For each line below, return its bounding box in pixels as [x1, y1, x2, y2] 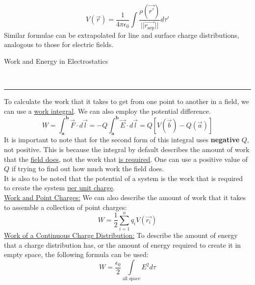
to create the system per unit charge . [4, 182, 115, 193]
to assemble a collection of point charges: [4, 202, 127, 212]
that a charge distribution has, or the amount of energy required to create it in [4, 239, 241, 250]
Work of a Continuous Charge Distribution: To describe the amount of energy [4, 230, 238, 240]
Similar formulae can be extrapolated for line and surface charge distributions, [4, 29, 239, 40]
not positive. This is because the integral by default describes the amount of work [4, 144, 250, 154]
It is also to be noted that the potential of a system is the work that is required [4, 173, 243, 183]
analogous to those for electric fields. [4, 39, 114, 50]
